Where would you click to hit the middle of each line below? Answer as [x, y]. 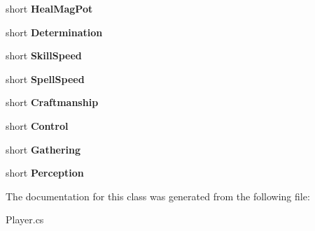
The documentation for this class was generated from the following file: [158, 196]
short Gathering [43, 149]
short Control [37, 125]
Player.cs [25, 219]
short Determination [54, 32]
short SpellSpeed [45, 79]
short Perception [45, 173]
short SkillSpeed [44, 55]
